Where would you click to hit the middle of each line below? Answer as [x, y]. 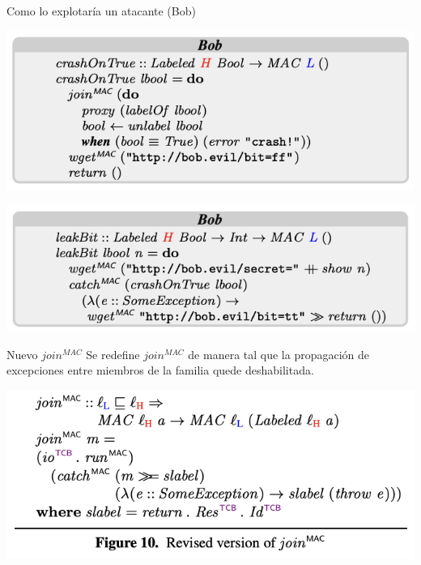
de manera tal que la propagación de [279, 354]
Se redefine [113, 354]
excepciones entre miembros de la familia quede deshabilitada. [160, 370]
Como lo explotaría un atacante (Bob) [101, 11]
